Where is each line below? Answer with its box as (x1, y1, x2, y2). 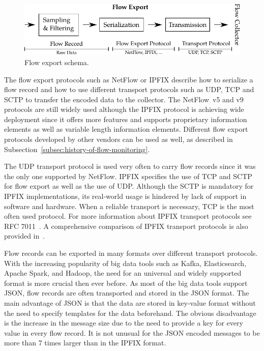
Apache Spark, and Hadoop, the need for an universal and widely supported (4, 268, 242, 278)
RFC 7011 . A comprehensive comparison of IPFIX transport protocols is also (4, 220, 248, 231)
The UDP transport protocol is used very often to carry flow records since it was (4, 161, 256, 171)
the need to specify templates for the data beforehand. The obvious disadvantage (4, 307, 256, 318)
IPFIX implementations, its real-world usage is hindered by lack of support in (4, 191, 247, 201)
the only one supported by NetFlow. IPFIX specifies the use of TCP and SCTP (4, 170, 252, 181)
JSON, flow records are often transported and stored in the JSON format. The (4, 287, 249, 298)
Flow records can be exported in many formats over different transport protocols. (4, 248, 258, 258)
